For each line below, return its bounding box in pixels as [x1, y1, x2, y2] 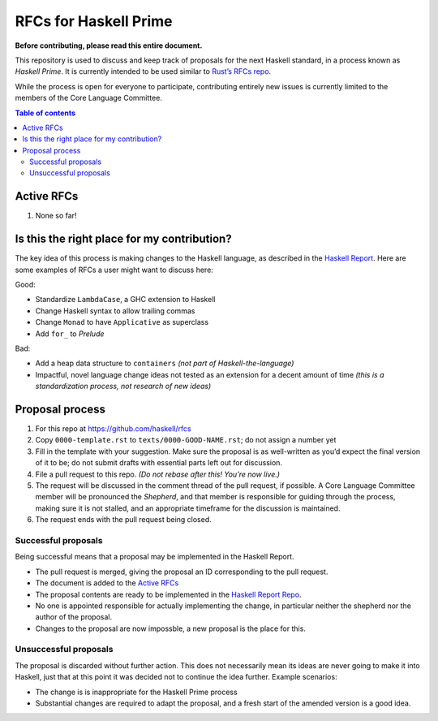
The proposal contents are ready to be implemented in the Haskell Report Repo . [35, 589, 302, 599]
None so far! [35, 211, 77, 221]
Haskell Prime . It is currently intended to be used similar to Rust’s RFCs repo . [15, 67, 272, 76]
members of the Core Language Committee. [15, 93, 162, 103]
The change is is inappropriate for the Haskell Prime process [35, 687, 238, 697]
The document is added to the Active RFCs [35, 578, 179, 588]
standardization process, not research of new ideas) [35, 382, 212, 391]
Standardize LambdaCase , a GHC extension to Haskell [35, 295, 216, 304]
